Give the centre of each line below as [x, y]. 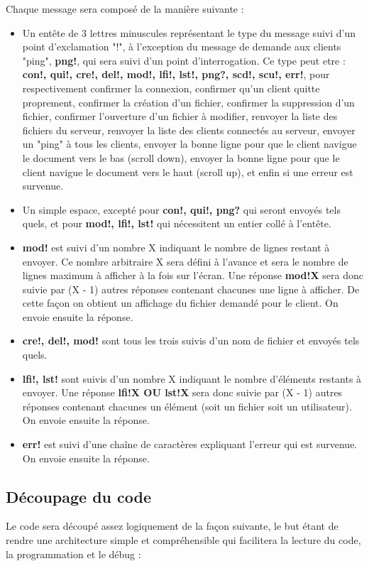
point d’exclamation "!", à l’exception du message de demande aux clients [182, 47]
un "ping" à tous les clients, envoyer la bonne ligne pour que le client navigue [189, 144]
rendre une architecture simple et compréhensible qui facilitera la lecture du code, [183, 540]
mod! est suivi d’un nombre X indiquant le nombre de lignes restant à [176, 247]
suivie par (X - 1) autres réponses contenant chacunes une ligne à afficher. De [191, 289]
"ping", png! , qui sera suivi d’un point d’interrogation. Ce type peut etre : [184, 60]
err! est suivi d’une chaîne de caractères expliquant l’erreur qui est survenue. [190, 444]
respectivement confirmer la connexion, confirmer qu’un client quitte [171, 88]
